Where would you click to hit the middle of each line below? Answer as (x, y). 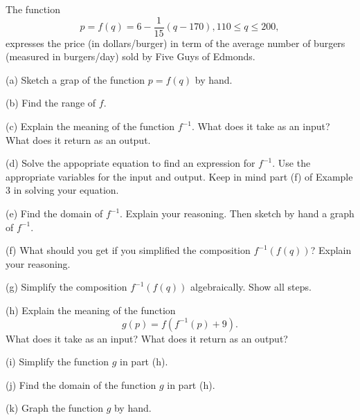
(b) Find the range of (51, 103)
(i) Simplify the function (57, 362)
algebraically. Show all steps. (251, 287)
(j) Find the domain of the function (81, 384)
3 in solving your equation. (62, 190)
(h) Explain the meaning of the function (91, 310)
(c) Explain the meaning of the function (90, 126)
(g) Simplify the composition (66, 287)
